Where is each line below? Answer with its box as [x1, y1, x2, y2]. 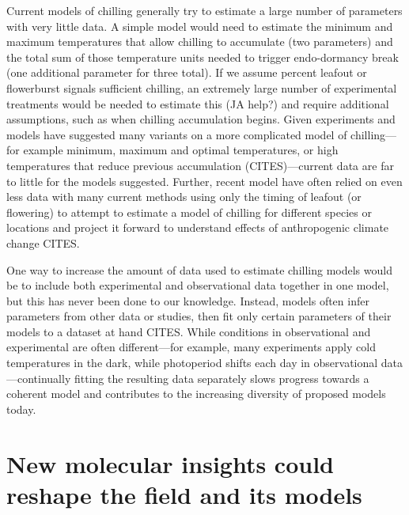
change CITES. [6, 234, 80, 251]
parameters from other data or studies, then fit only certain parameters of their [6, 308, 392, 324]
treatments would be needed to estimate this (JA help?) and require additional [6, 95, 389, 112]
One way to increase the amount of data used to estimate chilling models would [6, 261, 392, 278]
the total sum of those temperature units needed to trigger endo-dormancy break [6, 48, 399, 65]
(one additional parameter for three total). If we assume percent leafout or [6, 64, 367, 81]
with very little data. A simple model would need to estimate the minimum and [6, 17, 393, 34]
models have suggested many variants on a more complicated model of [6, 126, 347, 142]
